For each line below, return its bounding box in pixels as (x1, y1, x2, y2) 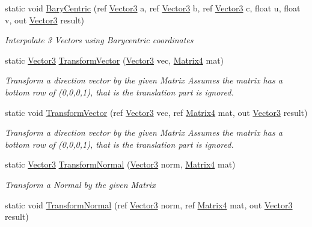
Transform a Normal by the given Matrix (5, 178, 156, 190)
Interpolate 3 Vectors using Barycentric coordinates (5, 34, 194, 46)
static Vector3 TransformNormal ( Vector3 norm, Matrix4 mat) (5, 158, 236, 171)
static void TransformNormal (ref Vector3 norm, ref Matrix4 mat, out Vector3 (5, 198, 293, 211)
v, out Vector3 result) (5, 13, 85, 26)
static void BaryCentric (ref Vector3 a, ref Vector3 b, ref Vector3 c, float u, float (5, 2, 301, 14)
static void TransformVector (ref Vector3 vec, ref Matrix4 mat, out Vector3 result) (5, 106, 308, 118)
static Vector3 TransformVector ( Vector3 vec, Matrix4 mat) (5, 53, 224, 66)
